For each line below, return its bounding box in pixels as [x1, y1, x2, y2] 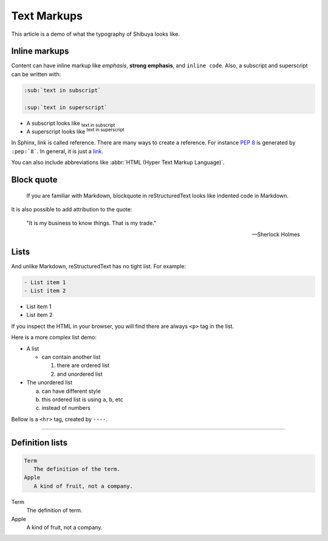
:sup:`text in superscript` [24, 104, 108, 111]
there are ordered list [56, 362, 109, 369]
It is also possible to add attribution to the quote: [11, 205, 132, 213]
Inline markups [11, 46, 69, 56]
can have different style [41, 387, 101, 395]
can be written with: [11, 70, 61, 78]
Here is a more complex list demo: [11, 334, 97, 341]
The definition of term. [26, 507, 83, 514]
